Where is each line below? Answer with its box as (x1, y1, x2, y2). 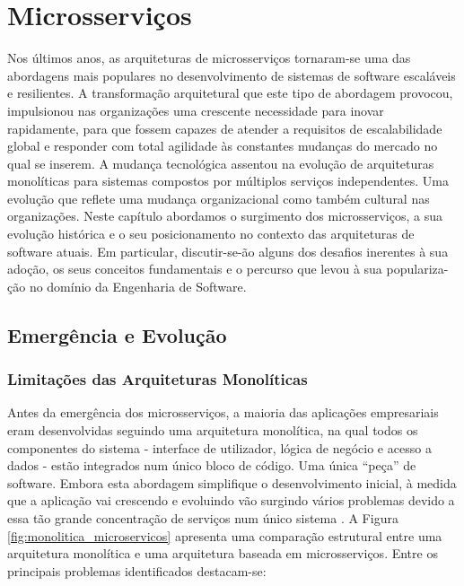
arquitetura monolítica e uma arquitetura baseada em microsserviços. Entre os (7, 544, 438, 563)
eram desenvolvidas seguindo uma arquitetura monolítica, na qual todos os (7, 421, 418, 440)
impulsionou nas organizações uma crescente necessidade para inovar (7, 101, 384, 119)
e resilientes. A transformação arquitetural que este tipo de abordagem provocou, (7, 83, 453, 102)
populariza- (386, 259, 449, 278)
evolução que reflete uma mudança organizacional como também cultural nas (7, 188, 430, 207)
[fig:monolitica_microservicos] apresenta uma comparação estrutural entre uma (7, 526, 442, 545)
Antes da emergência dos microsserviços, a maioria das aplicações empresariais (7, 403, 439, 422)
